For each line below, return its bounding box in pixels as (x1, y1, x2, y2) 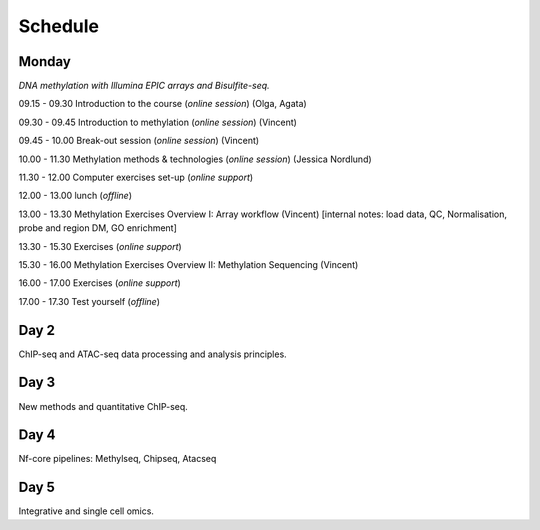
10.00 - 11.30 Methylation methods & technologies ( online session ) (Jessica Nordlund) (18, 153, 372, 165)
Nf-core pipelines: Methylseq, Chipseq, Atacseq (18, 453, 217, 465)
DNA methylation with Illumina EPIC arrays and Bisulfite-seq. (18, 80, 270, 92)
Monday (18, 53, 72, 70)
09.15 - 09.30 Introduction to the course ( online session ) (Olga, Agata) (18, 98, 307, 110)
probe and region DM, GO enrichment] (18, 222, 177, 234)
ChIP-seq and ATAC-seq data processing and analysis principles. (18, 348, 287, 360)
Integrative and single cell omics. (18, 505, 155, 517)
